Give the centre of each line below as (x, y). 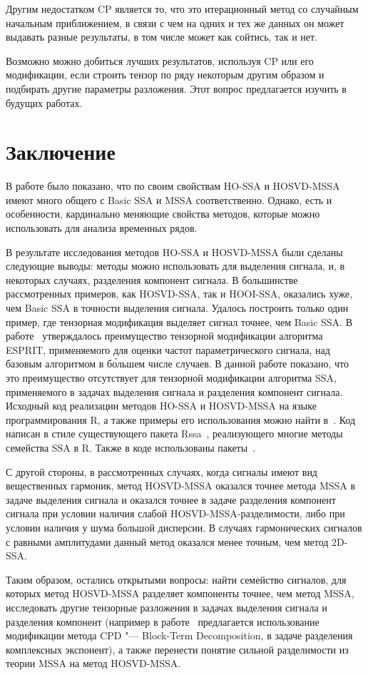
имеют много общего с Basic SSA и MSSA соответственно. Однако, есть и (169, 199)
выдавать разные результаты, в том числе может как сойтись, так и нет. (162, 37)
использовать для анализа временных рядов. (102, 228)
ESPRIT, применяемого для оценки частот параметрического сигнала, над (168, 349)
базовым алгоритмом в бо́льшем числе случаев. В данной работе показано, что (177, 364)
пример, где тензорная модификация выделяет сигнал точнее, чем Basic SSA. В (179, 321)
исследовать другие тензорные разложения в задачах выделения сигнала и (167, 607)
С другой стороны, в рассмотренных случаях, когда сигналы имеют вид (162, 471)
